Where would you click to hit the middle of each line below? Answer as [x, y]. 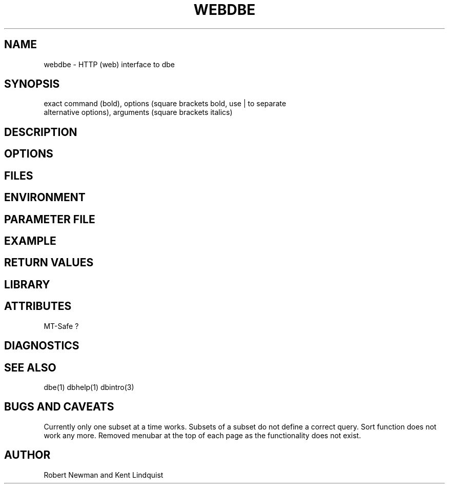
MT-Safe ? [61, 326]
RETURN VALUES [49, 263]
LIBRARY [27, 284]
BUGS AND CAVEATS [59, 407]
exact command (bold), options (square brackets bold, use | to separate [165, 104]
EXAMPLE [30, 241]
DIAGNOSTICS [42, 346]
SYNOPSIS [32, 84]
